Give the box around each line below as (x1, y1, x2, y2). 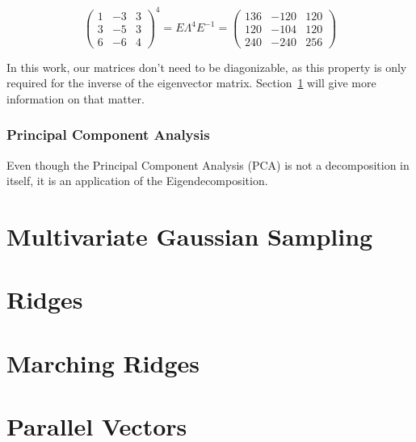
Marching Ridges (6, 346, 200, 379)
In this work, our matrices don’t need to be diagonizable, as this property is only (6, 58, 407, 75)
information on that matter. (6, 90, 145, 107)
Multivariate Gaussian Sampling (6, 220, 373, 253)
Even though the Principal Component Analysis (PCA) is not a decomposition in (6, 156, 410, 173)
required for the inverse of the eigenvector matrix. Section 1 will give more (6, 74, 376, 91)
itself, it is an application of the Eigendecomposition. (6, 172, 268, 189)
